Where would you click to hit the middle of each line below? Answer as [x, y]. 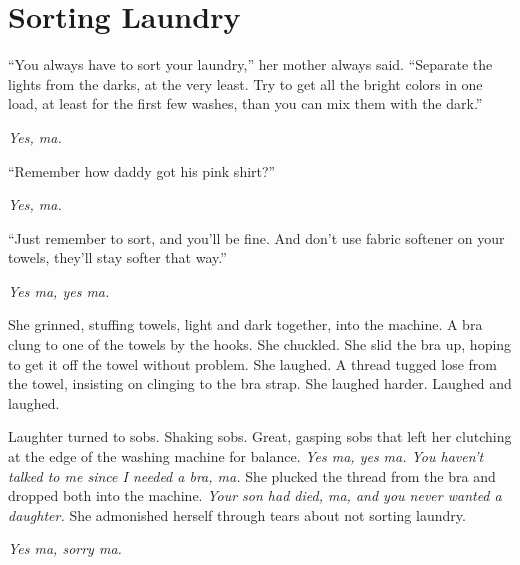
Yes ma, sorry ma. [65, 548]
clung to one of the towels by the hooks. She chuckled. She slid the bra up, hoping [260, 344]
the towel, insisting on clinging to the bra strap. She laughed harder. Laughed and [260, 383]
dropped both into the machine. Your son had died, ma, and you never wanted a [255, 495]
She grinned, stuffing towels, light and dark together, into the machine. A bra [245, 324]
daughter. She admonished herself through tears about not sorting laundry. [237, 514]
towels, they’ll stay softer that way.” [117, 257]
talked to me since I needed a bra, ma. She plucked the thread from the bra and [252, 475]
